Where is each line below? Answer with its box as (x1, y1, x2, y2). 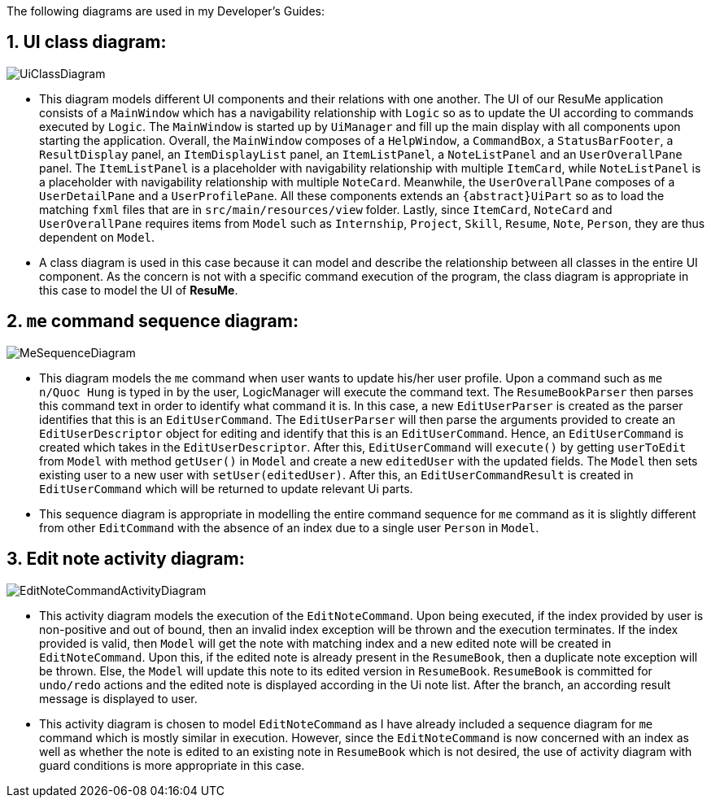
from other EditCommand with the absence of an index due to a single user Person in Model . (39, 520, 539, 535)
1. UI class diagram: (7, 32, 167, 53)
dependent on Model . (39, 229, 155, 244)
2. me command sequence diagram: (7, 311, 299, 332)
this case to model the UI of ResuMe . (39, 282, 238, 297)
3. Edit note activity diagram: (7, 548, 245, 570)
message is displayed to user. (39, 691, 198, 706)
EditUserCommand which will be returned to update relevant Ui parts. (39, 481, 413, 496)
